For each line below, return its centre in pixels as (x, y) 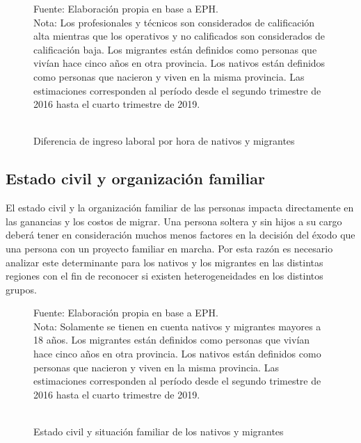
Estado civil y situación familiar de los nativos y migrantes (159, 432)
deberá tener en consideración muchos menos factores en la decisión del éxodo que (180, 235)
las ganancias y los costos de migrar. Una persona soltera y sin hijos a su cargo (174, 221)
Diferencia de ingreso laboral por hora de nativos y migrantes (164, 141)
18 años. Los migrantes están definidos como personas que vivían (172, 340)
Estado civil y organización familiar (135, 178)
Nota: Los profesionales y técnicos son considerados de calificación (174, 22)
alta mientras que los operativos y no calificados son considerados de (179, 36)
